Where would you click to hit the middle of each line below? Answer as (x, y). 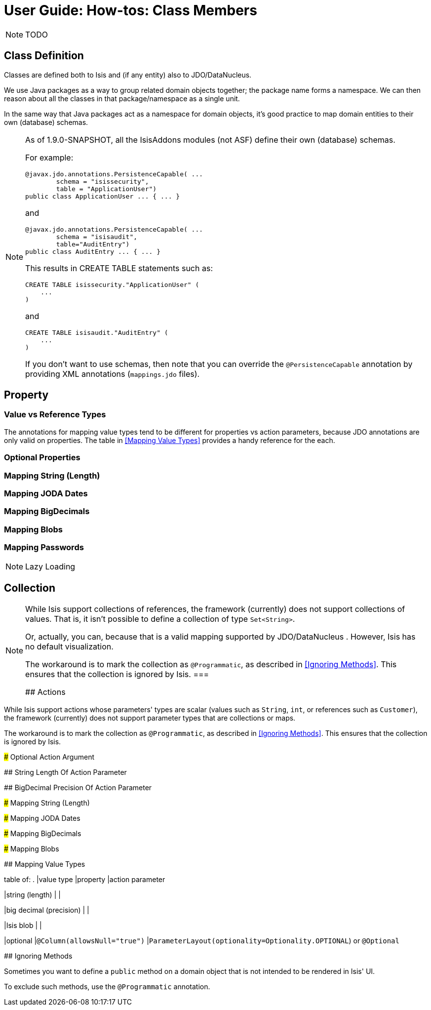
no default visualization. (69, 647)
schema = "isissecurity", (102, 181)
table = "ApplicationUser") (106, 189)
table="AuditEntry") (93, 244)
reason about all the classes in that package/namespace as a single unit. (122, 98)
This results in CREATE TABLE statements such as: (119, 268)
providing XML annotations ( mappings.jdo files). (113, 374)
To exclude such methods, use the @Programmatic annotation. (107, 987)
